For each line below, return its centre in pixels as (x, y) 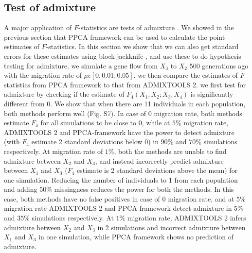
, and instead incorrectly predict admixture (159, 160)
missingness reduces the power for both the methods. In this (144, 189)
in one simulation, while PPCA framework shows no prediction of (136, 237)
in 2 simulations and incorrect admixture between (171, 227)
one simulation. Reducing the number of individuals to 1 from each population (121, 179)
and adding (21, 189)
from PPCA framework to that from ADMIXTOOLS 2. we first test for (139, 84)
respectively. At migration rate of (54, 151)
